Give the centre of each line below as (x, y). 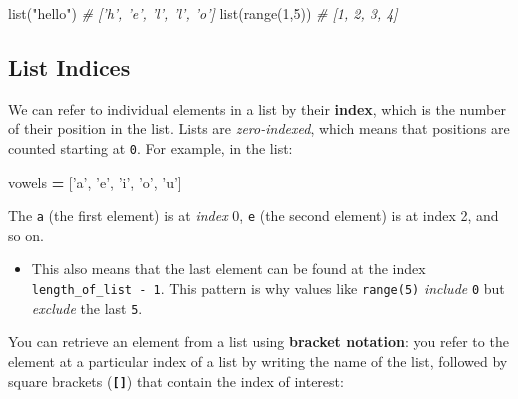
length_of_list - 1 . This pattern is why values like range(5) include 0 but (268, 288)
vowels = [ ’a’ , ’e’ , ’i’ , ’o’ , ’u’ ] (95, 181)
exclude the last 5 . (87, 307)
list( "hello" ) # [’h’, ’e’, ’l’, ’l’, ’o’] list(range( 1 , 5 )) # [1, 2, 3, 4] (203, 13)
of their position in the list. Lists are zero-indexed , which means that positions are (259, 128)
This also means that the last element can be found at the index (228, 268)
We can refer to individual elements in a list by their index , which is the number (257, 108)
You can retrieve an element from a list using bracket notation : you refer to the (258, 341)
